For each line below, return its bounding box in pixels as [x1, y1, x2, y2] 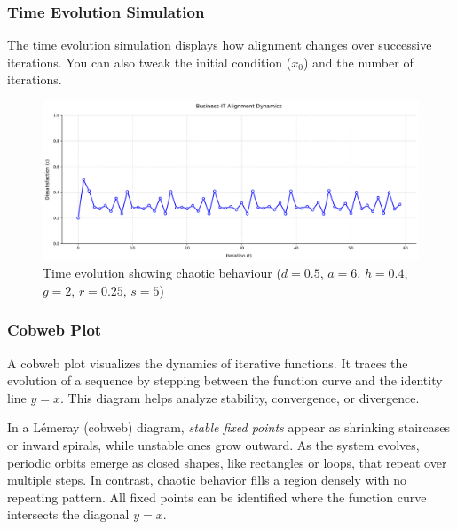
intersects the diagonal [7, 505, 130, 524]
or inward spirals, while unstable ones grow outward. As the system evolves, [7, 436, 420, 454]
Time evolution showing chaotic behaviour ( [43, 264, 281, 282]
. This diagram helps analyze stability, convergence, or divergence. [60, 388, 420, 407]
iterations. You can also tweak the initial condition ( [7, 52, 292, 71]
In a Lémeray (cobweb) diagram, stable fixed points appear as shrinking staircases [7, 418, 450, 437]
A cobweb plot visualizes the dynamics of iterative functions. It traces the [7, 353, 408, 372]
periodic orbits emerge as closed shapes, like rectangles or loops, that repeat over [7, 453, 447, 471]
